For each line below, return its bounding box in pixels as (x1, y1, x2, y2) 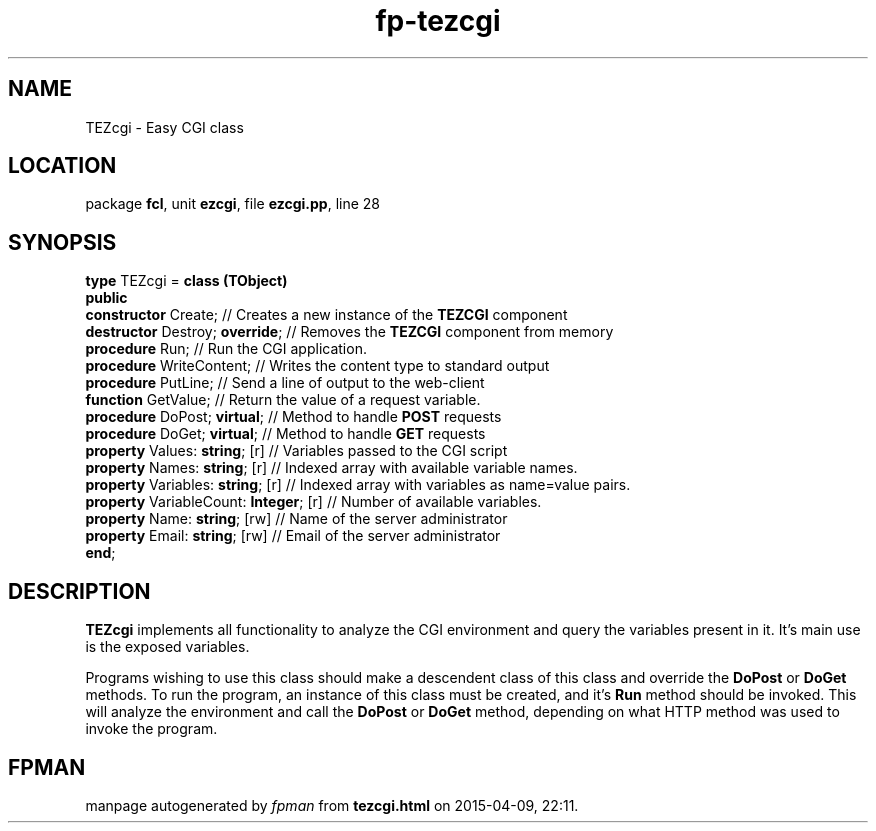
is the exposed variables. (85, 638, 250, 656)
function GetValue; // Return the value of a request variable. (85, 391, 481, 409)
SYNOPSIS (8, 229, 117, 255)
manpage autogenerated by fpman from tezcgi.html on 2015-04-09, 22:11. (85, 796, 579, 814)
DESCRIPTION (8, 578, 151, 604)
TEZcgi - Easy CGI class (85, 118, 244, 136)
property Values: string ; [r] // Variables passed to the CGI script (85, 442, 508, 460)
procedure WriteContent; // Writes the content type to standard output (85, 357, 550, 375)
